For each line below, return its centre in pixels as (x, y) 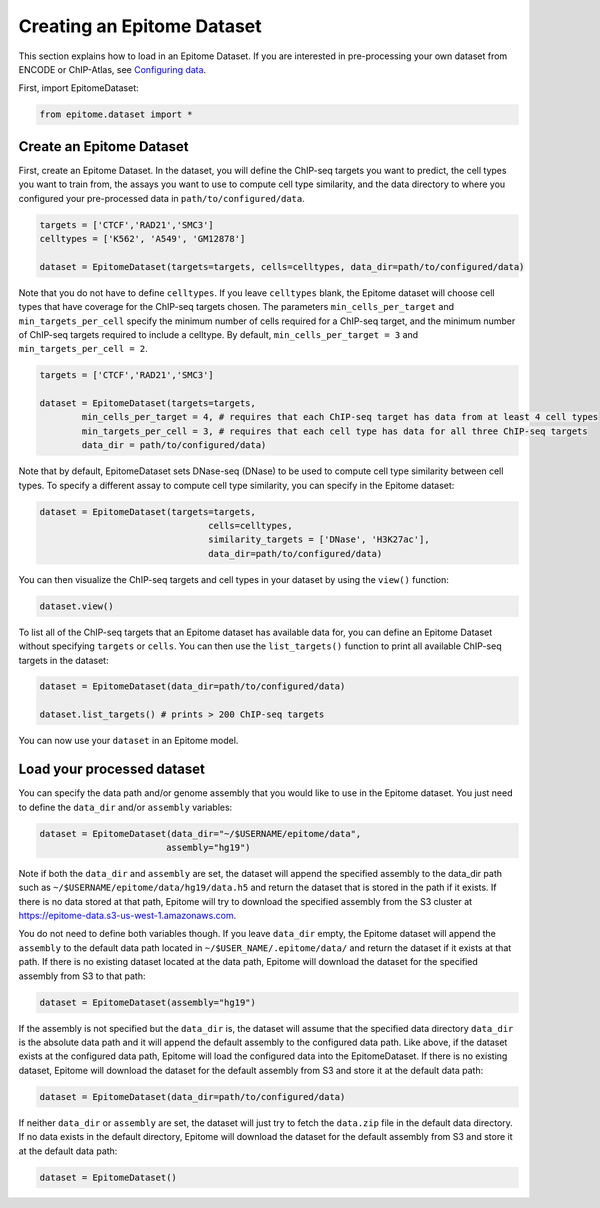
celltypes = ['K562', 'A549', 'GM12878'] (142, 238)
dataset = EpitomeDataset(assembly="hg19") (148, 1002)
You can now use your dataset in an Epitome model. (128, 741)
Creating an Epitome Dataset (140, 26)
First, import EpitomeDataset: (78, 88)
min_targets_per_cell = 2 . (83, 349)
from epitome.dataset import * (116, 114)
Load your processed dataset (111, 769)
